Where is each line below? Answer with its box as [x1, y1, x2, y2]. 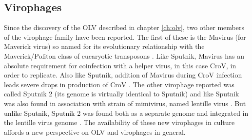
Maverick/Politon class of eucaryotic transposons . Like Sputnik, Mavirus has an [4, 50, 245, 61]
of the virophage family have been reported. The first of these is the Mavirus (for [4, 31, 246, 42]
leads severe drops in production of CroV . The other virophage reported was [4, 79, 234, 89]
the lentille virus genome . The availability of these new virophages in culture [4, 117, 235, 127]
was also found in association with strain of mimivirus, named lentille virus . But [4, 98, 246, 108]
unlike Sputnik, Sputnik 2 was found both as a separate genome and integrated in [4, 108, 249, 118]
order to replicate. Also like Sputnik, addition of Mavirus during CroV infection [4, 70, 242, 80]
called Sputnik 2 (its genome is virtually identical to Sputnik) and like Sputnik [4, 89, 239, 99]
